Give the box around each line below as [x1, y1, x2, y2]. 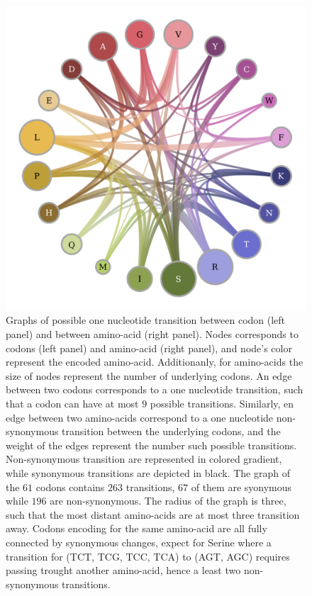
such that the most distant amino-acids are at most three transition [6, 507, 300, 522]
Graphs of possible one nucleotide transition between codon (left [6, 313, 286, 327]
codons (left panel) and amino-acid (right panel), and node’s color [6, 340, 292, 355]
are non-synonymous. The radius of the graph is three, [50, 493, 286, 508]
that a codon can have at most [6, 396, 139, 411]
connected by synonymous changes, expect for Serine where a [6, 534, 272, 549]
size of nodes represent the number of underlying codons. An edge [6, 368, 292, 383]
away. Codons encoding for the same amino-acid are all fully [6, 521, 267, 536]
